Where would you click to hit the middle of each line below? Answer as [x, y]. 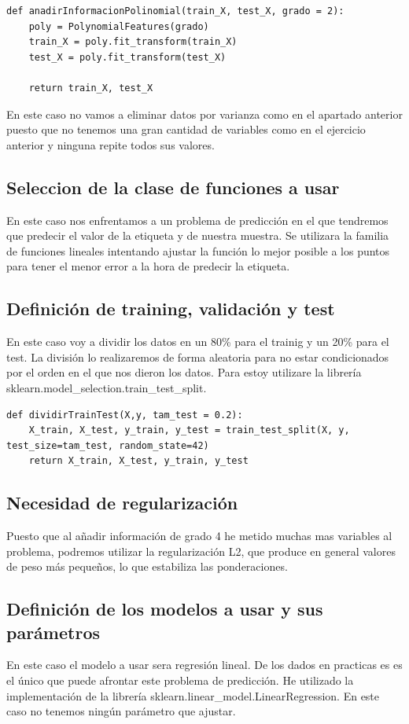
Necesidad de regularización [122, 503]
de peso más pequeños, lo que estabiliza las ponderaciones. [147, 566]
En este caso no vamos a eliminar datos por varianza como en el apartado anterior [204, 114]
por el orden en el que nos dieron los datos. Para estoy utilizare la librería [184, 372]
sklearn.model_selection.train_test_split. [107, 387]
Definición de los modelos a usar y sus [165, 609]
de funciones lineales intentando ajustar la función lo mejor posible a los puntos [198, 250]
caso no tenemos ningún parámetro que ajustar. [121, 711]
